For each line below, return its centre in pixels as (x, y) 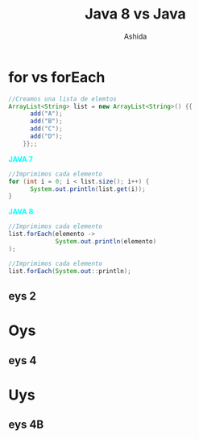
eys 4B (26, 425)
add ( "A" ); (46, 114)
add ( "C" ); (46, 129)
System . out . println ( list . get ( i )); (88, 189)
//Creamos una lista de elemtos (62, 99)
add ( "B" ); (46, 122)
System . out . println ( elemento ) (106, 242)
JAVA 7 (21, 159)
